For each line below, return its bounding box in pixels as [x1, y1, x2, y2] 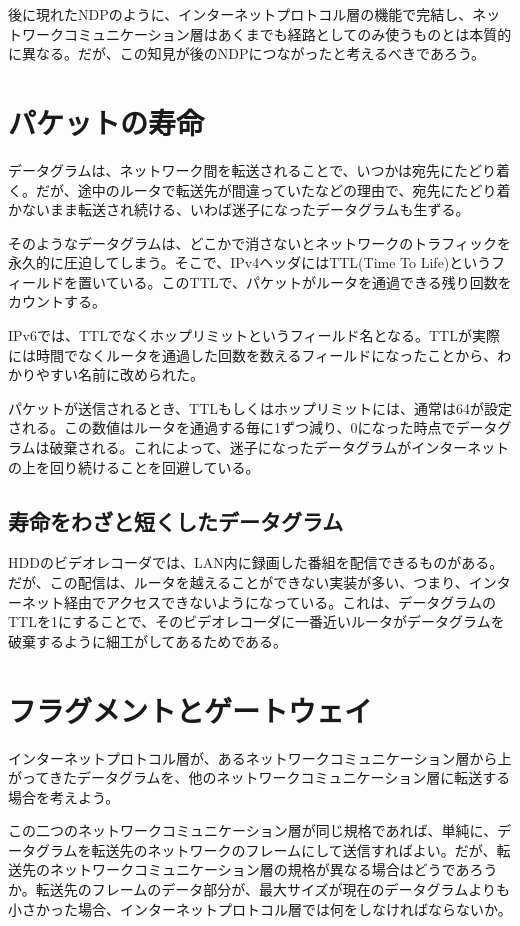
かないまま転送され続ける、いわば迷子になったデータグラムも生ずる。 [8, 199, 470, 220]
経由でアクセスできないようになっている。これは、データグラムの [63, 591, 496, 612]
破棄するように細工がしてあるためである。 [8, 630, 288, 651]
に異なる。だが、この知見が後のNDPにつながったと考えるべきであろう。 [8, 43, 486, 64]
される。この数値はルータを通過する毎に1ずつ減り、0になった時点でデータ [8, 417, 498, 438]
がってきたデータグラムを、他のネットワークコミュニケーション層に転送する [8, 767, 511, 788]
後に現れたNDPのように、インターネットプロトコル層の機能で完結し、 [8, 4, 473, 24]
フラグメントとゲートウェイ [8, 689, 373, 730]
